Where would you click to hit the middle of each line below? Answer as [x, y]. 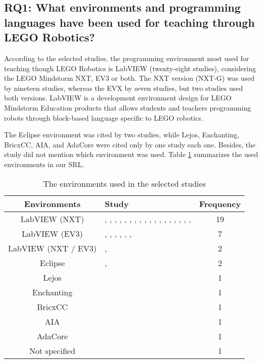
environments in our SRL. [44, 164]
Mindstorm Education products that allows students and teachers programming [128, 107]
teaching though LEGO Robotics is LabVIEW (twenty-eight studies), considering [130, 68]
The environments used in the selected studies [124, 183]
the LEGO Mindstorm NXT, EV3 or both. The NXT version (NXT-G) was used [129, 78]
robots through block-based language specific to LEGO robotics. [104, 117]
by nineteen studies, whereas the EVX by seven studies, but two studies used [124, 88]
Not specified [52, 350]
